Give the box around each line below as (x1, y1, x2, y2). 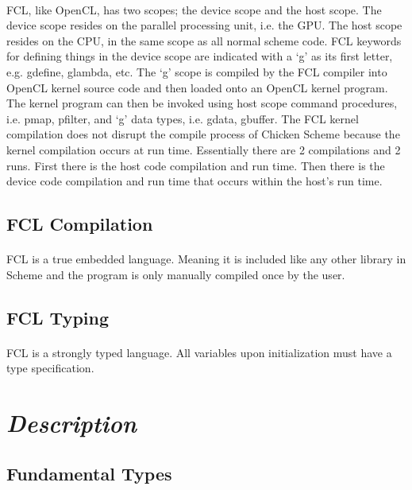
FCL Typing (6, 305, 110, 329)
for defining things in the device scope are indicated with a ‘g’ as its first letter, (6, 48, 393, 64)
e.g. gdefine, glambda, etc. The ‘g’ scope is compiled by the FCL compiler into (6, 63, 387, 80)
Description (6, 406, 137, 440)
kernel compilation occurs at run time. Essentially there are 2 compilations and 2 (6, 141, 401, 157)
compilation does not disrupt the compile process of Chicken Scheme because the (6, 126, 400, 142)
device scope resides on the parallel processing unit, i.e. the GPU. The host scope (6, 17, 402, 33)
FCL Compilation (6, 212, 153, 236)
